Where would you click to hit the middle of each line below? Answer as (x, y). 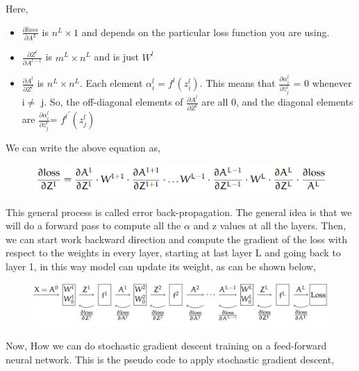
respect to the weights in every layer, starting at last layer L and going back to (173, 253)
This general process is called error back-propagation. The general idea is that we (179, 212)
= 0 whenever (323, 83)
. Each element (111, 83)
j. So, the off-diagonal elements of (112, 102)
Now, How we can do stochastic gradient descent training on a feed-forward (166, 346)
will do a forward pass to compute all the (93, 225)
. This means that (237, 83)
